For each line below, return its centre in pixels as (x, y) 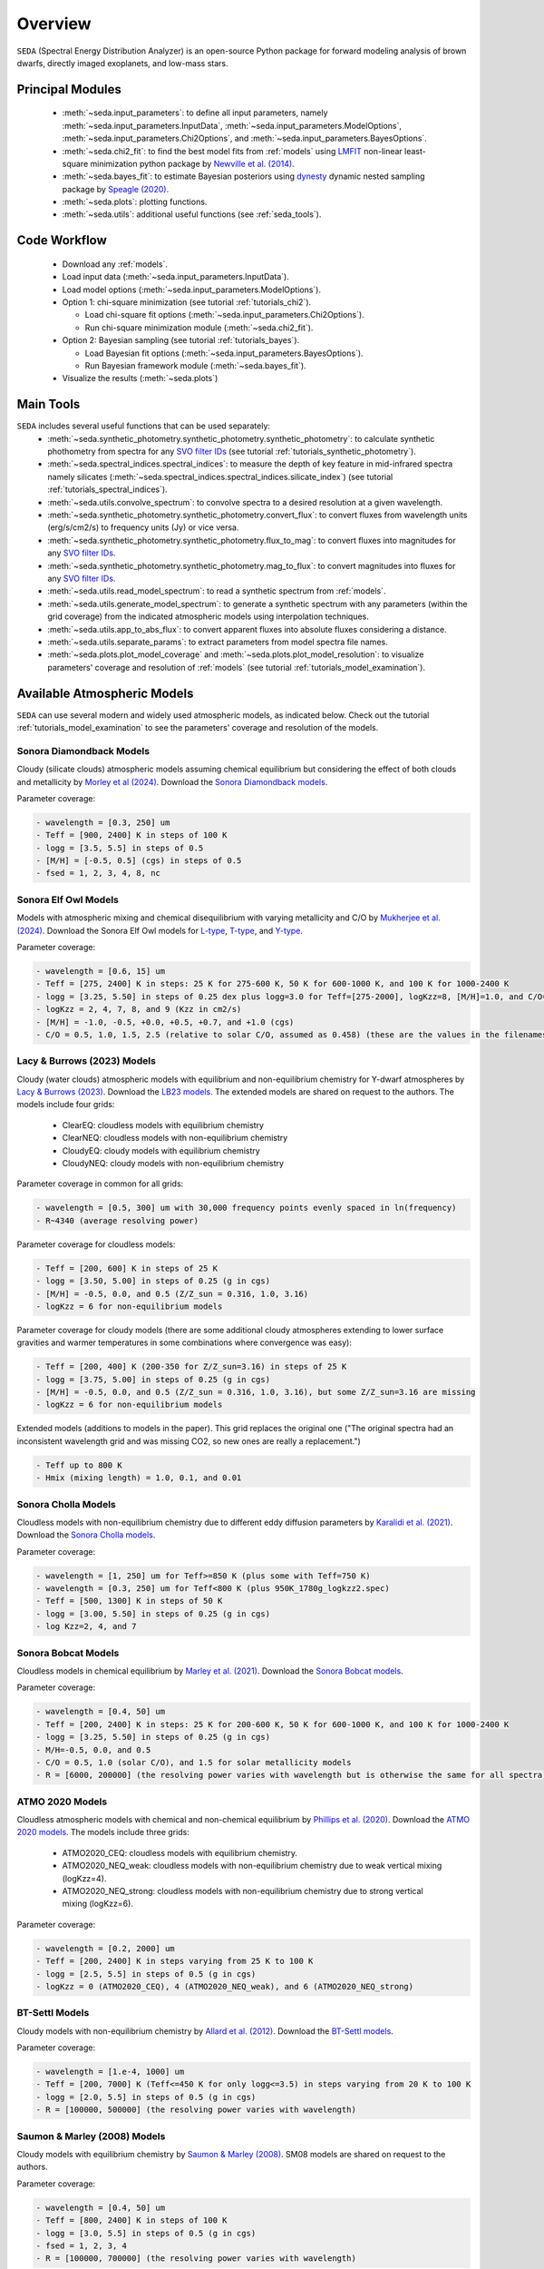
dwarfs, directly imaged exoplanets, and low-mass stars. (122, 63)
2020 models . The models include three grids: (103, 1832)
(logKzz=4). (84, 1878)
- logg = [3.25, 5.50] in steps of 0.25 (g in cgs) (153, 1737)
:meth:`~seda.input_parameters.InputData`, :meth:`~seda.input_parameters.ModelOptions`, (232, 125)
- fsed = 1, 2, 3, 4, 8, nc (98, 873)
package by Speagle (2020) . (116, 189)
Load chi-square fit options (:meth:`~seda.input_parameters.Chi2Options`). (224, 315)
